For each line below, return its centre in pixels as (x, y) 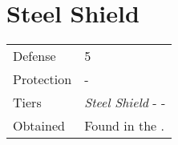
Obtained (39, 126)
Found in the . (124, 126)
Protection (42, 79)
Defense (34, 56)
